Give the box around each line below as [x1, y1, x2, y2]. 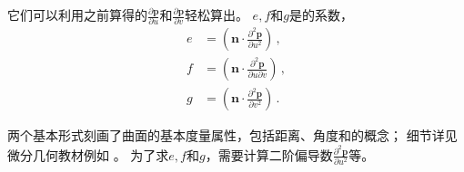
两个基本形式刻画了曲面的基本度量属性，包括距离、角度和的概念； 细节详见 [7, 126, 458, 145]
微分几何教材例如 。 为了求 [7, 145, 169, 164]
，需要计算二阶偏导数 [205, 145, 333, 164]
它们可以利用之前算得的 [7, 5, 147, 24]
